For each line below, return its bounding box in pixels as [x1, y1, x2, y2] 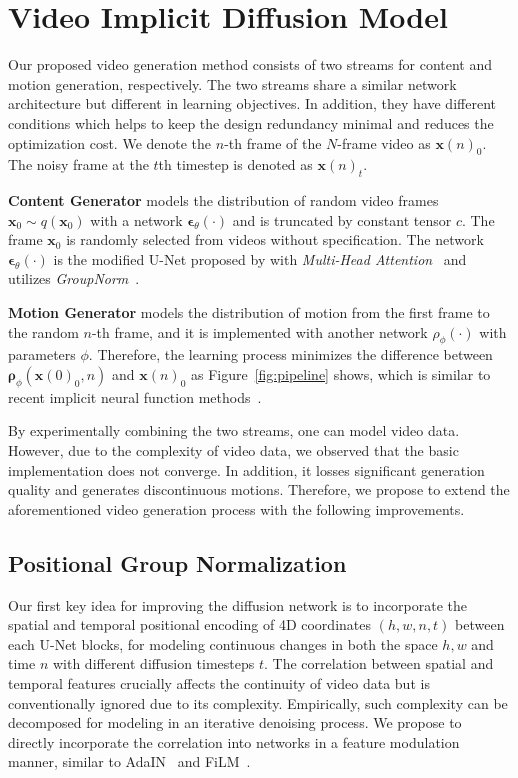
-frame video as [337, 132, 431, 153]
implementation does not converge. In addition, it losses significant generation [8, 459, 485, 480]
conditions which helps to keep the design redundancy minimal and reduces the [8, 112, 494, 133]
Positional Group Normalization [8, 547, 347, 578]
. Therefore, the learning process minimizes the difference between [88, 344, 493, 365]
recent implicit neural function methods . [8, 386, 262, 407]
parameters [8, 344, 76, 365]
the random [8, 321, 79, 342]
